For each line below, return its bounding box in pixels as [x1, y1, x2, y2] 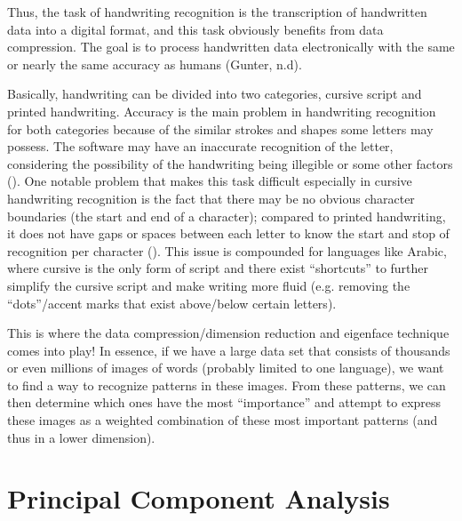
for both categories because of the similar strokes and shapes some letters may [7, 119, 434, 138]
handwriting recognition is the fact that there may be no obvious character [7, 188, 415, 207]
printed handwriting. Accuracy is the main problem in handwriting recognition [7, 101, 436, 120]
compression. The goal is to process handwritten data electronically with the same [7, 37, 455, 56]
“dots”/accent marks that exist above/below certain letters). [7, 293, 337, 312]
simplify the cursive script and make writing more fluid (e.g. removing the [7, 276, 410, 294]
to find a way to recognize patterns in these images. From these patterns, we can [7, 375, 446, 394]
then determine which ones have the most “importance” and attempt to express [7, 393, 442, 412]
